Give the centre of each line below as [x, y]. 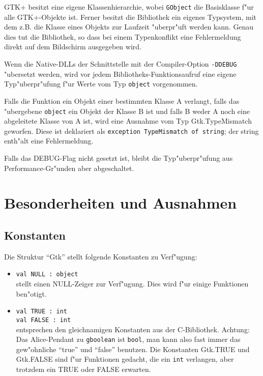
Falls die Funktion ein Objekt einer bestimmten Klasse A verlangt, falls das [122, 100]
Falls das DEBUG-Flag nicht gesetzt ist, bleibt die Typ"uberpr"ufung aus [119, 158]
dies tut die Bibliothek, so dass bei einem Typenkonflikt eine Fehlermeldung [123, 36]
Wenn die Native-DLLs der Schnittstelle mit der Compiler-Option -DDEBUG [121, 64]
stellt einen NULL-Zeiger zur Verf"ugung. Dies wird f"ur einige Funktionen [132, 284]
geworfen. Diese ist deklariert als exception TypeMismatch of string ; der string [131, 131]
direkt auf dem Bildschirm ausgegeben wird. [73, 47]
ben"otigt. [31, 293]
